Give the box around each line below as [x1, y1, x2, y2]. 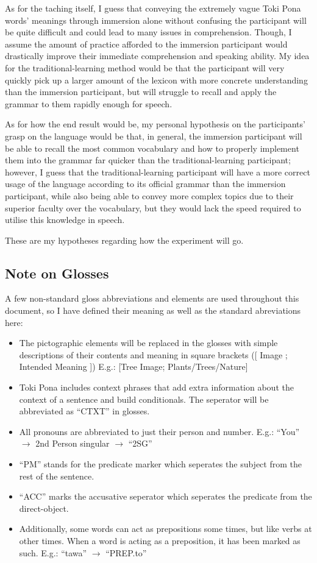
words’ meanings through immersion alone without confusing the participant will [5, 13, 307, 26]
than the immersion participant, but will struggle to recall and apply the [5, 85, 277, 98]
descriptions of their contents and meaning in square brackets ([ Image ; [19, 348, 288, 361]
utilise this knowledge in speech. [5, 213, 125, 226]
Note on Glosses [5, 263, 109, 282]
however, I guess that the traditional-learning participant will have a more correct [5, 165, 310, 178]
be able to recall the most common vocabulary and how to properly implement [5, 141, 299, 154]
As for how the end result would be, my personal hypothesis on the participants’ [5, 118, 305, 130]
